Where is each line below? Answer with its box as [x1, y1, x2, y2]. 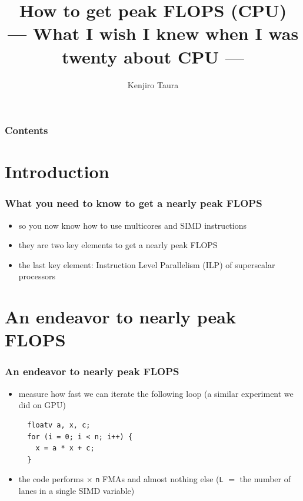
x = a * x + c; [35, 444, 95, 453]
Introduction [5, 159, 109, 183]
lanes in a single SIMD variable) [18, 484, 135, 496]
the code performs [18, 473, 84, 485]
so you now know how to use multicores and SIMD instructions [18, 219, 247, 231]
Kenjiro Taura [127, 78, 179, 91]
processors [18, 270, 55, 282]
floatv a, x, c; [27, 420, 91, 429]
